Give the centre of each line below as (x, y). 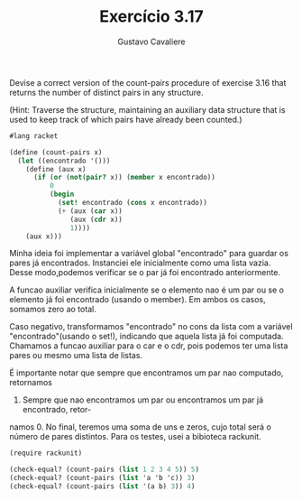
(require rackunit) (46, 453)
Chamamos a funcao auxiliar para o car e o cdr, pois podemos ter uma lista (149, 346)
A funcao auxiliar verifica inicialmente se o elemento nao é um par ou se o (146, 290)
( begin (62, 194)
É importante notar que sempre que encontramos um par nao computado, (146, 373)
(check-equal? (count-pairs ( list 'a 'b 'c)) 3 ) (102, 478)
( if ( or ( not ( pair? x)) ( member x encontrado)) (124, 178)
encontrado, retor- (57, 410)
